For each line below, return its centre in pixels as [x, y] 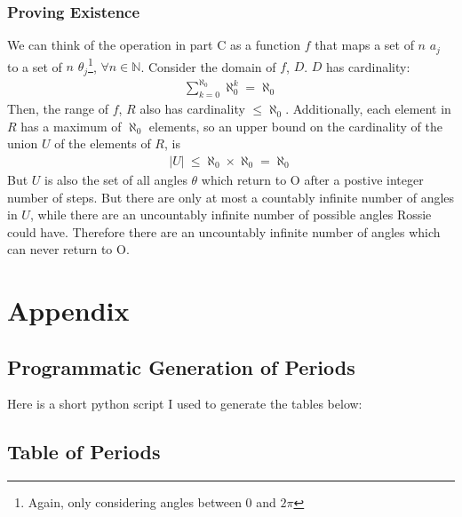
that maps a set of [364, 45]
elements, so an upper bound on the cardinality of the [295, 126]
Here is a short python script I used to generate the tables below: [185, 404]
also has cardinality [192, 109]
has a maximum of [71, 126]
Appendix [68, 310]
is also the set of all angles [116, 179]
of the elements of [103, 143]
